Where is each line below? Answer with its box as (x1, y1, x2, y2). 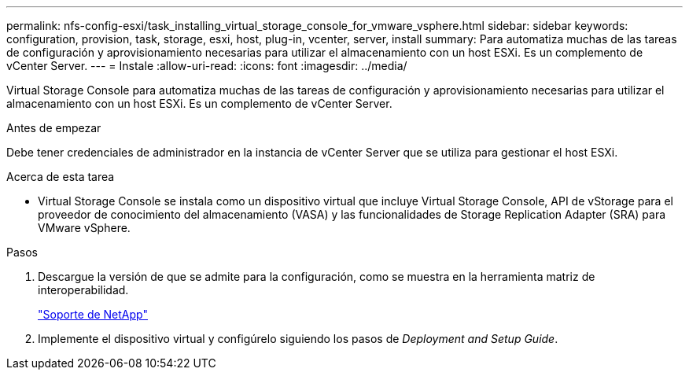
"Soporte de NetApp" (38, 308, 148, 321)
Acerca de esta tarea (6, 170, 115, 183)
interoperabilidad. (38, 283, 129, 297)
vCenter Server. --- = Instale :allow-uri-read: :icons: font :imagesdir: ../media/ (6, 59, 407, 72)
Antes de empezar (6, 121, 101, 135)
